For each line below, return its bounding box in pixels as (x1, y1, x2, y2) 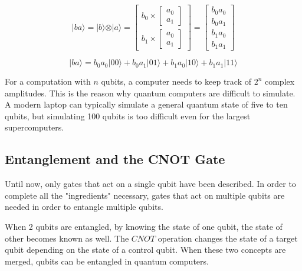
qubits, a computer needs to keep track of (101, 75, 251, 88)
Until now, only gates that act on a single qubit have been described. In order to (5, 178, 296, 190)
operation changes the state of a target (157, 232, 298, 244)
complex (264, 75, 295, 88)
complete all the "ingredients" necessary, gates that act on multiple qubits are (5, 189, 285, 201)
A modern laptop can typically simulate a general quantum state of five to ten (5, 98, 288, 111)
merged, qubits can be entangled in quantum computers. (5, 255, 209, 267)
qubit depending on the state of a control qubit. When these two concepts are (5, 243, 286, 256)
